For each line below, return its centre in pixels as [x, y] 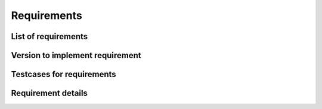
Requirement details [49, 93]
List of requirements [49, 36]
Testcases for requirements [64, 74]
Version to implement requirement [76, 55]
